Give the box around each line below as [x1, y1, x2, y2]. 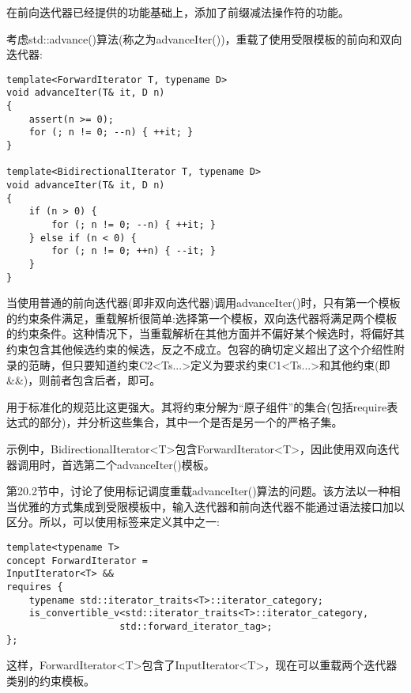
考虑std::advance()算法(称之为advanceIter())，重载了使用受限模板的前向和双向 [6, 30, 402, 47]
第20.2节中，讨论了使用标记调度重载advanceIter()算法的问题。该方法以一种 [6, 483, 390, 499]
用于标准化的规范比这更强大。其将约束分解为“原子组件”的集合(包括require [6, 398, 387, 415]
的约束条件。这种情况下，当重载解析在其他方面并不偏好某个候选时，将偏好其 [6, 325, 405, 342]
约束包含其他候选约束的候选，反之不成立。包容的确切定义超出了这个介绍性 [6, 341, 394, 358]
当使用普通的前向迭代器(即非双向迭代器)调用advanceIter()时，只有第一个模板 [6, 294, 401, 311]
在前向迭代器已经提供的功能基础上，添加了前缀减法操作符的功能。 [6, 4, 349, 20]
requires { [6, 581, 63, 593]
